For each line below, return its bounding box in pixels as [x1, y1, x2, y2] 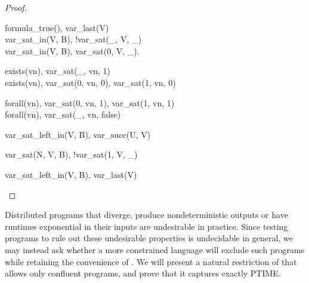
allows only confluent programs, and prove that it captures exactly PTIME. [5, 267, 281, 279]
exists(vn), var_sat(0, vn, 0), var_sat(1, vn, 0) [5, 76, 176, 88]
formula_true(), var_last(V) [5, 21, 109, 33]
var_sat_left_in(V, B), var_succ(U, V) [5, 128, 151, 140]
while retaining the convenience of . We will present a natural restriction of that [5, 255, 297, 267]
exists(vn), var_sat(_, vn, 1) [5, 64, 110, 77]
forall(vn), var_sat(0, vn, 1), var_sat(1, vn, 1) [5, 96, 175, 109]
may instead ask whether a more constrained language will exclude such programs [5, 243, 304, 256]
